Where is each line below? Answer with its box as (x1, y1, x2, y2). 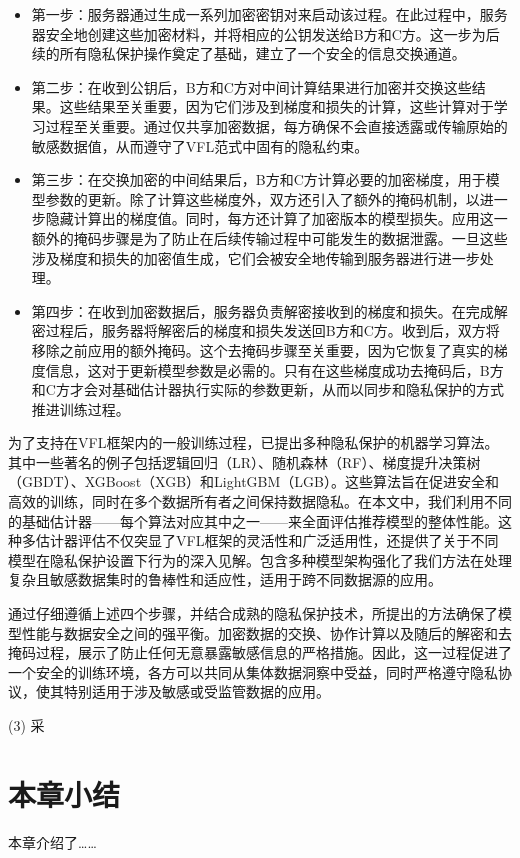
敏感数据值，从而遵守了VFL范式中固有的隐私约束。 (31, 135, 369, 156)
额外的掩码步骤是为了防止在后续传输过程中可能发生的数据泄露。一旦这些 (31, 227, 508, 248)
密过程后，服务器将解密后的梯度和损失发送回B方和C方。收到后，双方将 (31, 320, 500, 341)
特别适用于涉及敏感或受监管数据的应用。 (63, 681, 330, 702)
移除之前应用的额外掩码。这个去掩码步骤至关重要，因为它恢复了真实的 (31, 339, 494, 360)
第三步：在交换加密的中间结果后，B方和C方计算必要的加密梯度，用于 (31, 169, 486, 190)
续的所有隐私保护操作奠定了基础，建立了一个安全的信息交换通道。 (31, 43, 466, 64)
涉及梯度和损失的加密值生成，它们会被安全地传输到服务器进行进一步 (31, 247, 480, 268)
